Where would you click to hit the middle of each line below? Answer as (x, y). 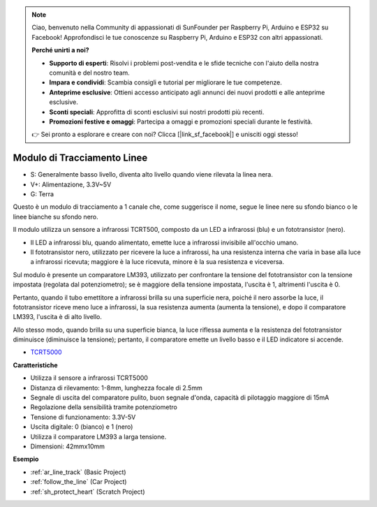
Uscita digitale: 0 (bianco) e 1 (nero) (82, 427)
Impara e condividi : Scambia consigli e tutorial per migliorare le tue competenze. (165, 82)
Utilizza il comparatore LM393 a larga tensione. (98, 436)
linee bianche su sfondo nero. (56, 216)
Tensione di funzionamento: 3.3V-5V (83, 417)
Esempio (26, 459)
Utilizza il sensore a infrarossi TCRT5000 (89, 378)
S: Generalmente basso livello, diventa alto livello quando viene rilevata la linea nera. (152, 175)
